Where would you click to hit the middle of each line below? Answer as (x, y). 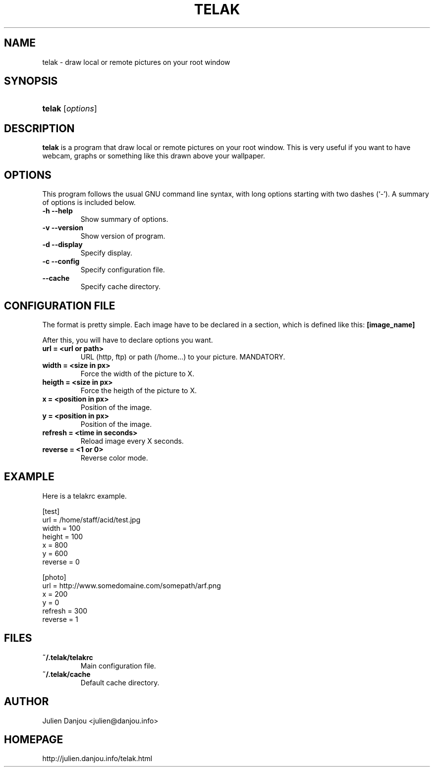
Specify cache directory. (121, 287)
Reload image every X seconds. (132, 441)
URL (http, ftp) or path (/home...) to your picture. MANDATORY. (183, 357)
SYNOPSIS (31, 81)
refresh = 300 (65, 611)
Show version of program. (123, 236)
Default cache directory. (120, 682)
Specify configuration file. (123, 270)
